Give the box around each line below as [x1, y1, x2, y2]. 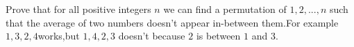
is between [196, 29, 241, 43]
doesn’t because [118, 29, 185, 43]
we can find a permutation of [163, 2, 287, 16]
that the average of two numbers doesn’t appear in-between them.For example [6, 15, 339, 29]
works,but [37, 29, 80, 43]
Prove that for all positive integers [6, 2, 151, 16]
